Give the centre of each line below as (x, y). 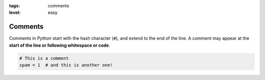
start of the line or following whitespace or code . (60, 45)
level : (15, 13)
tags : (14, 6)
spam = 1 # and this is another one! (66, 65)
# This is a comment (44, 58)
